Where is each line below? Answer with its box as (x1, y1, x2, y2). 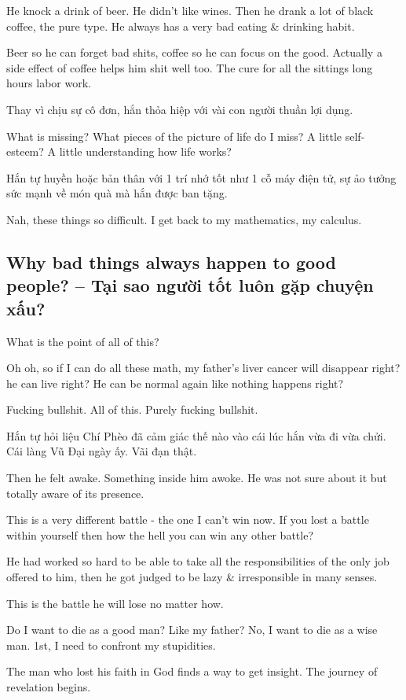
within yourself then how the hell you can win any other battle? (6, 526, 314, 543)
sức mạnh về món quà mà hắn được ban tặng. (6, 185, 228, 201)
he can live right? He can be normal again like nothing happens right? (6, 374, 344, 391)
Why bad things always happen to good (6, 249, 336, 274)
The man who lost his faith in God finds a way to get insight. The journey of (6, 663, 378, 680)
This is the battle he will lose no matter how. (6, 595, 224, 611)
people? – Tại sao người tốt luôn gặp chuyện (6, 273, 374, 297)
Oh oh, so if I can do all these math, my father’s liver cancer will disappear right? (6, 359, 401, 376)
